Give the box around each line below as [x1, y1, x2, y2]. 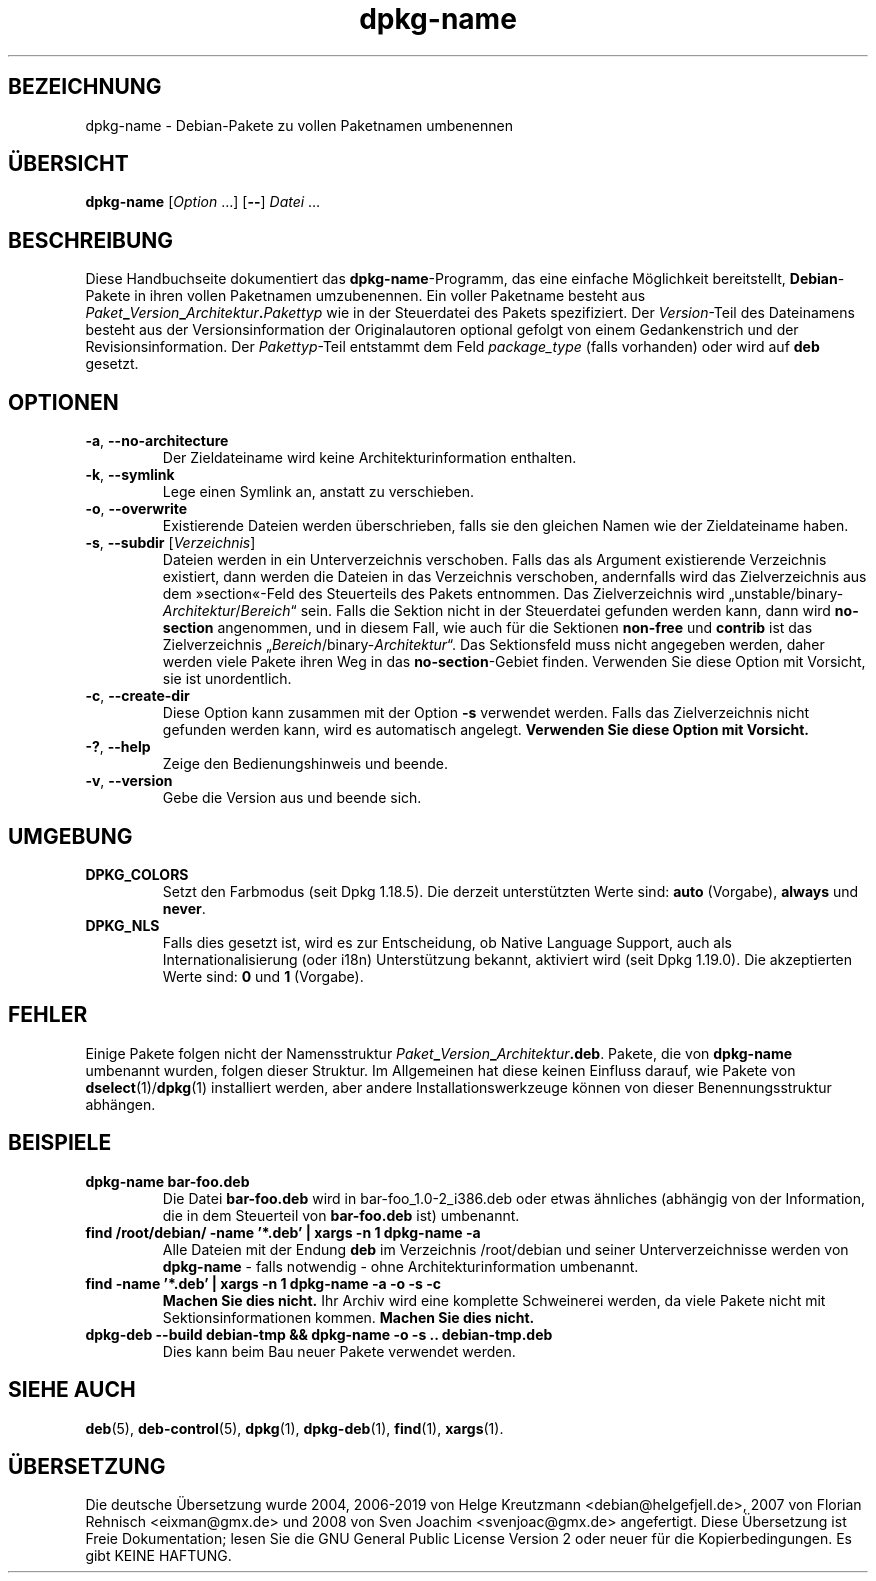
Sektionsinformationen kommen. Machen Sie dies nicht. [162, 1308, 535, 1326]
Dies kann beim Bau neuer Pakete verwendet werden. [162, 1342, 516, 1360]
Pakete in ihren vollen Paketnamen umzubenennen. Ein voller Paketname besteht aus [85, 287, 646, 305]
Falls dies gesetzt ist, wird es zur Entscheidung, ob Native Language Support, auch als [162, 933, 733, 951]
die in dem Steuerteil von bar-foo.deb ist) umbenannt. [162, 1206, 520, 1224]
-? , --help [85, 738, 151, 756]
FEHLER [8, 1002, 88, 1028]
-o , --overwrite [85, 500, 188, 518]
